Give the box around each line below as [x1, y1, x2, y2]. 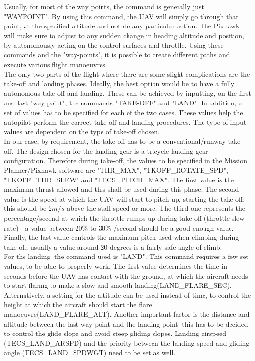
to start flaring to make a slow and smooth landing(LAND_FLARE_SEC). [4, 280, 232, 290]
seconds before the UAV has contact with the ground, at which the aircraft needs [4, 270, 248, 281]
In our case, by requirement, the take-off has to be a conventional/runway [4, 136, 226, 146]
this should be [4, 203, 47, 213]
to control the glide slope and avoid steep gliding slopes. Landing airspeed [4, 328, 226, 338]
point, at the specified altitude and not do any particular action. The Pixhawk [4, 21, 240, 31]
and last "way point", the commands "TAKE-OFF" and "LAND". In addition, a [4, 97, 242, 107]
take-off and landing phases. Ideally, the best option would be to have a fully [4, 78, 235, 88]
